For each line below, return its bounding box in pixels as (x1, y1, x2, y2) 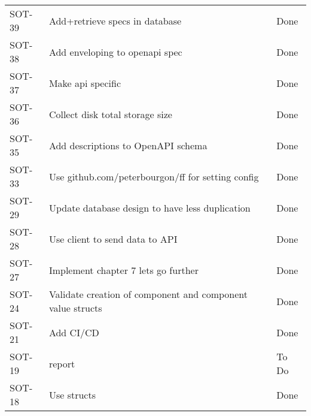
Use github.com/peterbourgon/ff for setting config (48, 169, 259, 183)
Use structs (48, 387, 96, 402)
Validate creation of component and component (48, 287, 248, 301)
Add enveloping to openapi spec (48, 44, 182, 59)
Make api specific (48, 76, 121, 90)
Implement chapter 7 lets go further (48, 263, 199, 277)
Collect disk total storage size (48, 107, 172, 121)
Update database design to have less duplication (48, 200, 251, 215)
